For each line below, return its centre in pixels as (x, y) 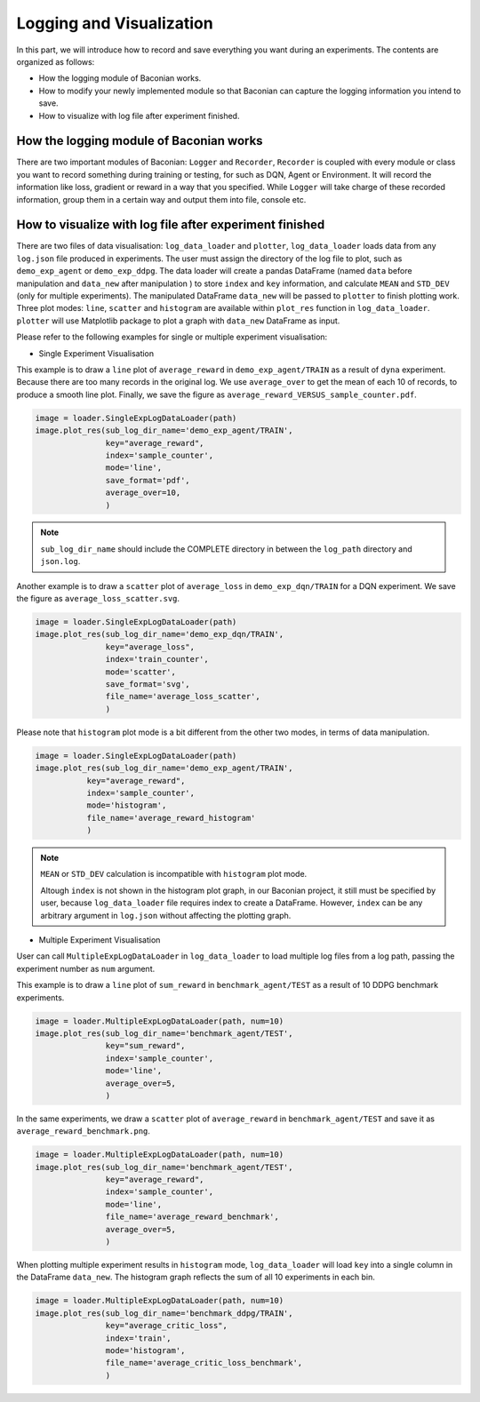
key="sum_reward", (145, 1046)
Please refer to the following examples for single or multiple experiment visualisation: (172, 337)
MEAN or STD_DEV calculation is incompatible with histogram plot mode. (174, 874)
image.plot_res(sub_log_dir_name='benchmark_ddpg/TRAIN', (164, 1313)
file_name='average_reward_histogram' (171, 818)
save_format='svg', (148, 684)
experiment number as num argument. (86, 968)
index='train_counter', (157, 659)
